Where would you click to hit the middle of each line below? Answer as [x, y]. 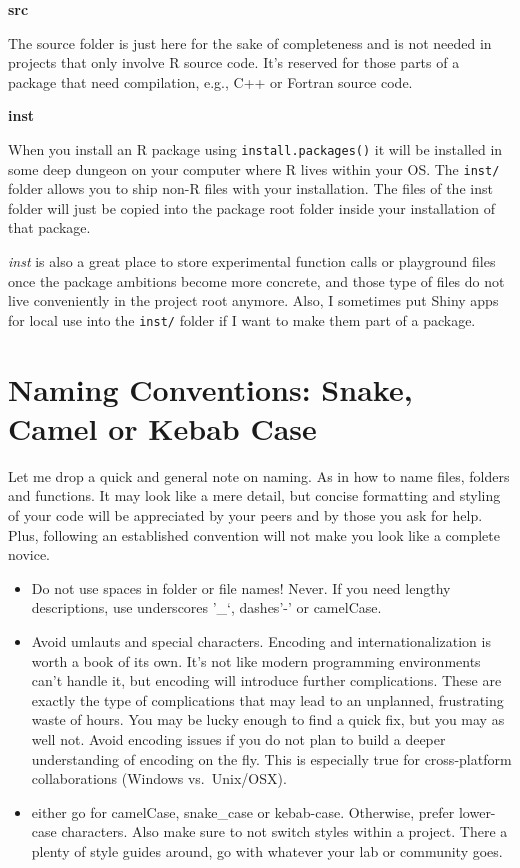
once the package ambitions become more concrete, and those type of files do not [256, 280]
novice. [29, 554]
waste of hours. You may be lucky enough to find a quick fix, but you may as [268, 719]
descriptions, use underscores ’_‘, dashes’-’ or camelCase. [206, 607]
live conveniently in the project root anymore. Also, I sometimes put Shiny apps [253, 300]
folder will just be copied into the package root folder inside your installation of [251, 207]
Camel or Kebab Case [162, 427]
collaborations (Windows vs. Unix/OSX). [159, 778]
